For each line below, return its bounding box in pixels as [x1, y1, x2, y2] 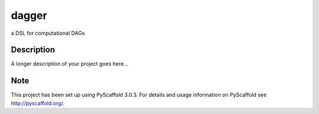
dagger [11, 9, 47, 22]
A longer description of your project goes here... [11, 60, 128, 67]
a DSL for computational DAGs [11, 30, 85, 37]
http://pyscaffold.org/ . [11, 99, 65, 106]
